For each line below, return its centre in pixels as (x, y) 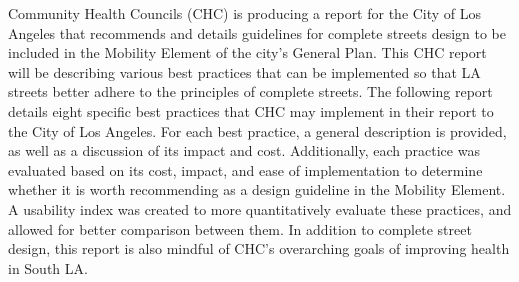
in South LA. (48, 267)
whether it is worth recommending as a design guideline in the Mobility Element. (257, 189)
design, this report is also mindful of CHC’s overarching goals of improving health (259, 248)
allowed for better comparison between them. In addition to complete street (240, 228)
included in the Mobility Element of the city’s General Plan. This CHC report (247, 52)
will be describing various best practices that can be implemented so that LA (244, 71)
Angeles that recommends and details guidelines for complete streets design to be (257, 32)
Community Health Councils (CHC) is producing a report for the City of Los (245, 13)
